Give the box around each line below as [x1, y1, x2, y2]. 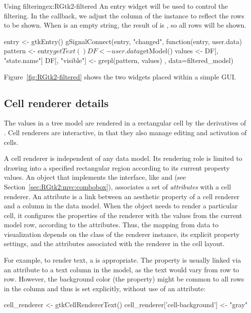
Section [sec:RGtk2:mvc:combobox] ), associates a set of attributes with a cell [4, 181, 231, 191]
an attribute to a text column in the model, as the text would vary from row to [4, 264, 239, 274]
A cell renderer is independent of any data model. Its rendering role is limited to [4, 153, 242, 163]
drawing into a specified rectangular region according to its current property [4, 162, 230, 172]
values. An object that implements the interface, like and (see [4, 172, 186, 182]
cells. [4, 137, 18, 147]
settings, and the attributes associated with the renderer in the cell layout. [4, 238, 225, 249]
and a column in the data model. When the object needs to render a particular [4, 201, 238, 211]
